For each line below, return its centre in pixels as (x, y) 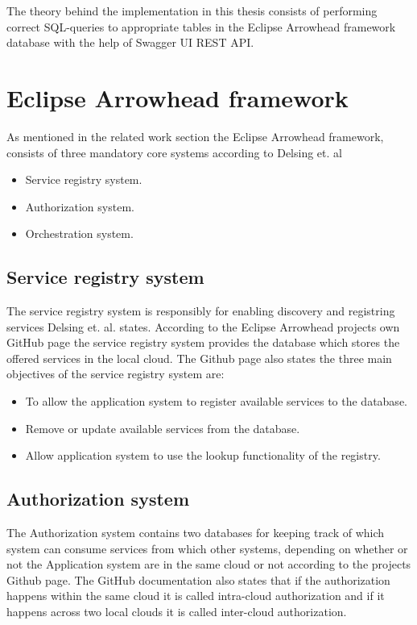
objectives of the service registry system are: (116, 374)
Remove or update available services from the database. (163, 428)
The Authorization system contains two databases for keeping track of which (196, 533)
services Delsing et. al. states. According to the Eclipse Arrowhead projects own (203, 326)
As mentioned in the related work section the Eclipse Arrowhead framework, (195, 136)
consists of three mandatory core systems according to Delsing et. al (174, 152)
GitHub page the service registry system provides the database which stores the (203, 342)
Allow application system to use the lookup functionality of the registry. (203, 455)
